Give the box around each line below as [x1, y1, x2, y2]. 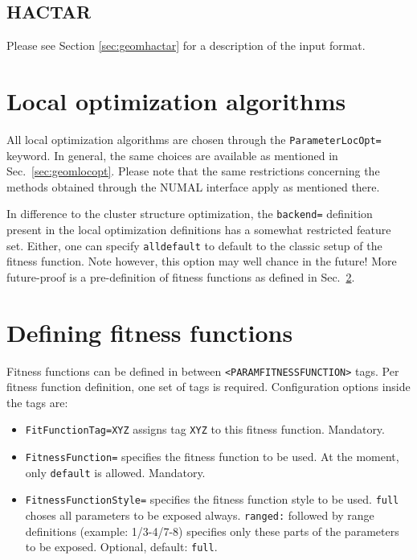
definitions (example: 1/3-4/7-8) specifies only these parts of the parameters [25, 522, 399, 539]
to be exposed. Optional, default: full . [25, 538, 218, 555]
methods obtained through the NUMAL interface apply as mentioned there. [6, 178, 380, 195]
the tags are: [6, 393, 68, 410]
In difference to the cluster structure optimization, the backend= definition [6, 205, 373, 222]
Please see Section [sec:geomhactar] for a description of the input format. [6, 37, 366, 54]
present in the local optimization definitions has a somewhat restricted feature [6, 221, 391, 238]
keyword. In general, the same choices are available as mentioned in [6, 146, 338, 163]
